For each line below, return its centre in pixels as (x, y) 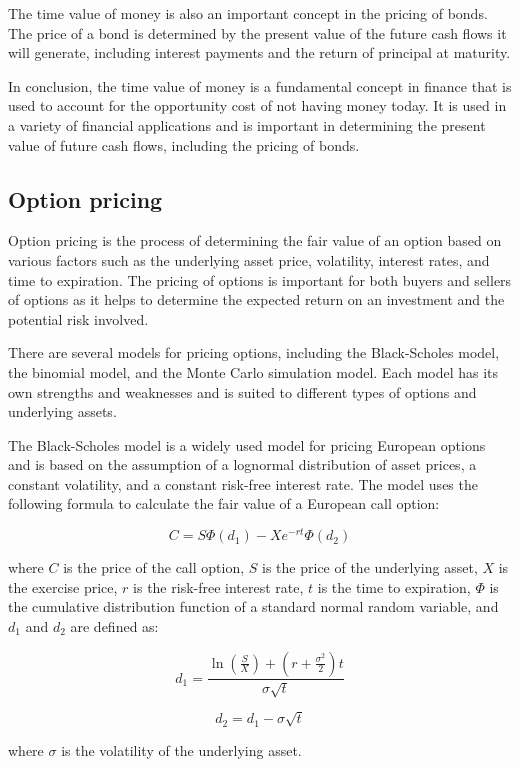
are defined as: (114, 625)
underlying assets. (62, 411)
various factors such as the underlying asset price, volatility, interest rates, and (249, 259)
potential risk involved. (78, 318)
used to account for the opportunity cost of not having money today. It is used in (257, 105)
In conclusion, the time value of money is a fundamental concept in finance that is (260, 85)
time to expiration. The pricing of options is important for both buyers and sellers (260, 279)
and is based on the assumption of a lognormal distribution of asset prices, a (242, 464)
